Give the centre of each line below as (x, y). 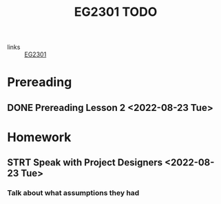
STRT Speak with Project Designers (85, 163)
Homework (39, 137)
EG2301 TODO (116, 12)
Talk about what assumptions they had (73, 193)
